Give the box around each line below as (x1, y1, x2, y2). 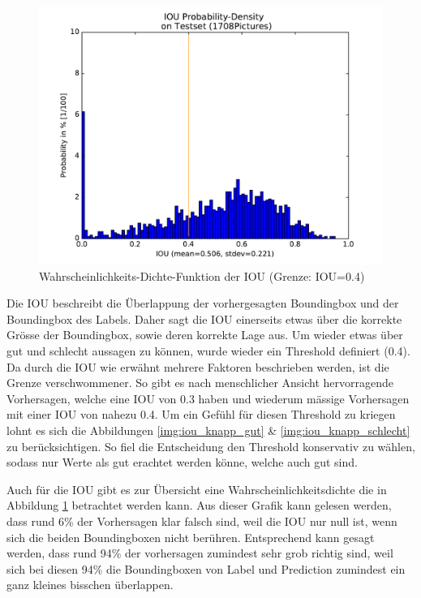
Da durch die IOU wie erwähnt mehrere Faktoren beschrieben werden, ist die (6, 358, 389, 375)
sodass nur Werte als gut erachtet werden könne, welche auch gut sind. (6, 454, 358, 471)
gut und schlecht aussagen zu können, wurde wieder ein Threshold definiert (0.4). (6, 342, 410, 359)
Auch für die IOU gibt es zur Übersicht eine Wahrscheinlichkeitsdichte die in (6, 480, 387, 497)
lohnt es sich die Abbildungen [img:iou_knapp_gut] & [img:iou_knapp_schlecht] (6, 421, 410, 438)
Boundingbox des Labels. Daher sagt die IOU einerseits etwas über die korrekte (6, 310, 402, 327)
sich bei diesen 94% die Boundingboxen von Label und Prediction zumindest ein (6, 560, 406, 577)
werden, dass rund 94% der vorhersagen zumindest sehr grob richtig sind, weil (6, 544, 393, 561)
